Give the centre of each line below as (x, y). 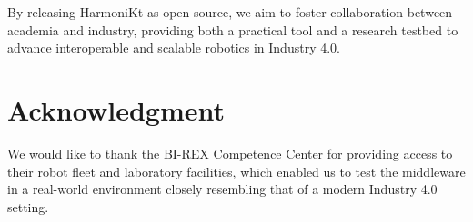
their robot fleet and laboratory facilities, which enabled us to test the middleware (236, 171)
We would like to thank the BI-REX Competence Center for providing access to (230, 153)
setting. (28, 206)
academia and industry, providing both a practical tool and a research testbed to (233, 29)
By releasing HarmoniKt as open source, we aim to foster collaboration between (230, 12)
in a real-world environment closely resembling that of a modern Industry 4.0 (222, 189)
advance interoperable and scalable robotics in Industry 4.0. (174, 48)
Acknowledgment (116, 109)
